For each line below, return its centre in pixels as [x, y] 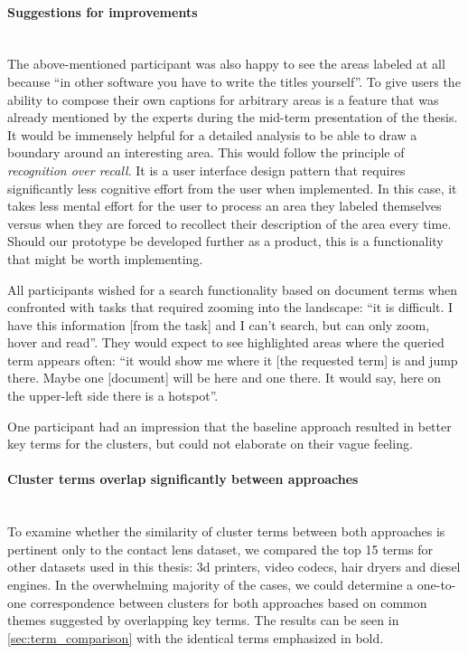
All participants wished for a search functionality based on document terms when [232, 289]
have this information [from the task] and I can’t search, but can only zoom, [219, 324]
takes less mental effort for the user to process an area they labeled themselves [225, 206]
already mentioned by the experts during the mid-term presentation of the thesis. [233, 117]
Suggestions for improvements [103, 11]
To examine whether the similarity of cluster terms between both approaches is [226, 531]
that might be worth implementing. [105, 258]
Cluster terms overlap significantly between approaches [183, 479]
